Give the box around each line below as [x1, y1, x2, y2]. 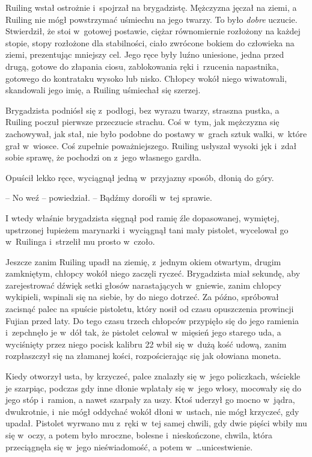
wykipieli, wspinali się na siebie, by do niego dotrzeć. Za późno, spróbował [5, 290, 279, 303]
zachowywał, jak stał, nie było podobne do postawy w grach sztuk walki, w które [5, 127, 307, 140]
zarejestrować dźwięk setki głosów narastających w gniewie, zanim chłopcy [5, 278, 281, 291]
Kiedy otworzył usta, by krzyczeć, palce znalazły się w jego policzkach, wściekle [5, 370, 301, 382]
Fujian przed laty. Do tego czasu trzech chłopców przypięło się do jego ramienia [5, 314, 299, 327]
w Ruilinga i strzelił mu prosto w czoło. [5, 235, 155, 248]
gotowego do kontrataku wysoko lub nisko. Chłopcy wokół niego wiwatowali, [5, 72, 287, 84]
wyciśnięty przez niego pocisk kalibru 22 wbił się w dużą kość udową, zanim [5, 337, 287, 350]
